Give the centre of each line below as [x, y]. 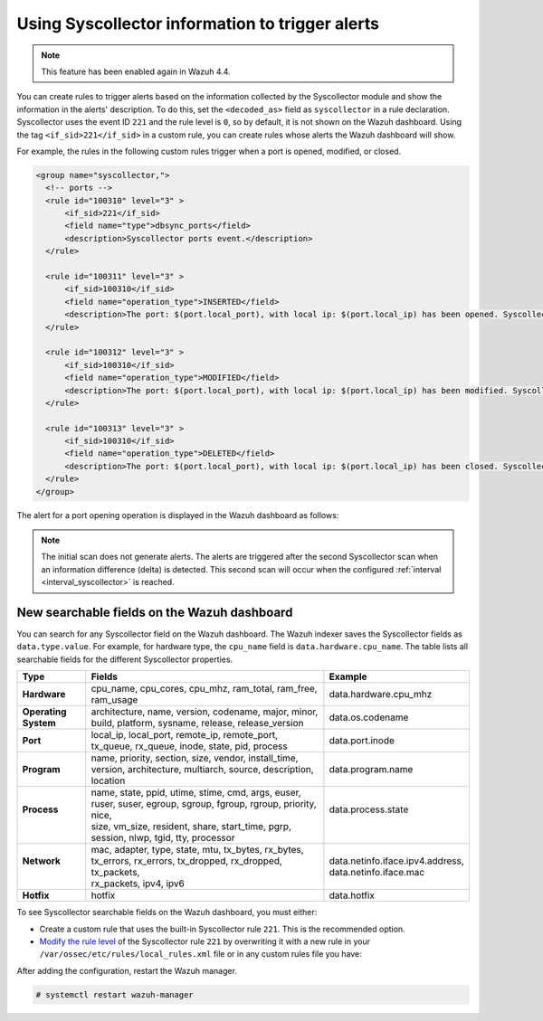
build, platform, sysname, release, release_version [197, 723]
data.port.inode [362, 741]
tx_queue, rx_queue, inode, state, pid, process [190, 746]
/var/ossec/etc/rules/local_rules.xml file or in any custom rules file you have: [200, 954]
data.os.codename [369, 717]
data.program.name [371, 770]
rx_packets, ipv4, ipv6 [138, 884]
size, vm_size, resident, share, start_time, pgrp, [191, 827]
